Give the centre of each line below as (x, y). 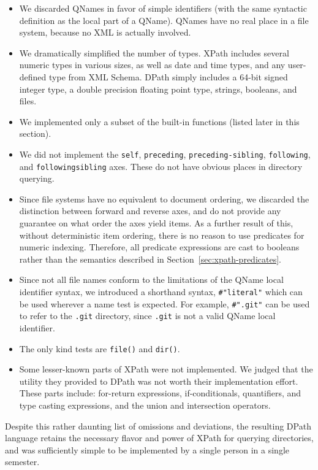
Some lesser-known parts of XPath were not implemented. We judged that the (166, 369)
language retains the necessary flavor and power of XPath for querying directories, (159, 438)
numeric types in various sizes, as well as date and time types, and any (152, 65)
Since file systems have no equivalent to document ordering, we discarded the (164, 198)
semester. (22, 462)
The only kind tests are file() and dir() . (100, 348)
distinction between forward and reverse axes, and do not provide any (150, 211)
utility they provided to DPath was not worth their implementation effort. (159, 381)
